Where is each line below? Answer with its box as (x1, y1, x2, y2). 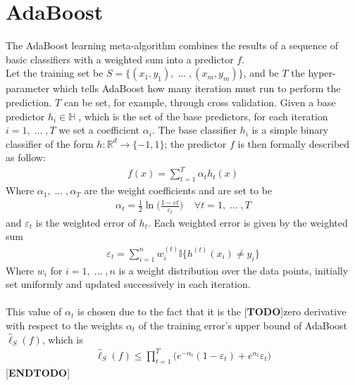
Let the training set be (6, 65, 104, 80)
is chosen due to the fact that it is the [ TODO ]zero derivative (77, 304, 347, 319)
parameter (6, 81, 50, 96)
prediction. (6, 94, 52, 109)
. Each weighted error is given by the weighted (147, 215, 348, 229)
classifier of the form (6, 136, 94, 151)
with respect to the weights (6, 318, 123, 333)
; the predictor (164, 136, 227, 151)
